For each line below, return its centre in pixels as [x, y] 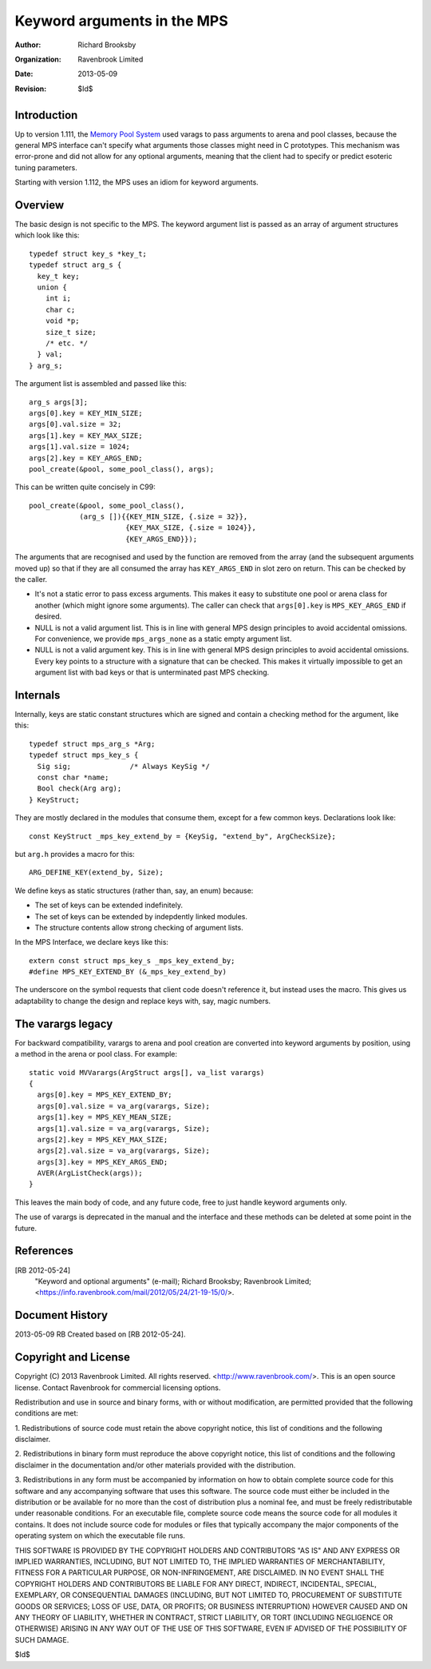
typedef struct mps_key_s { [84, 755]
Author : [28, 45]
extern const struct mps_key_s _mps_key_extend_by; [132, 960]
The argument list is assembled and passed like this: [101, 384]
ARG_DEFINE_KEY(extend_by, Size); [96, 872]
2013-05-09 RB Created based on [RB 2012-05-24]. [100, 1334]
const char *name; [73, 778]
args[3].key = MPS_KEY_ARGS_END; [103, 1162]
